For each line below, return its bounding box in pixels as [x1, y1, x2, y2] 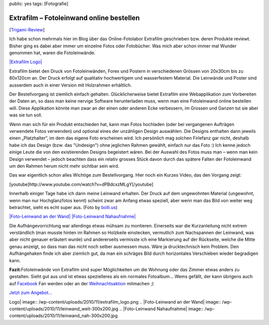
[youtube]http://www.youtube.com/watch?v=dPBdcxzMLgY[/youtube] [9, 181, 154, 187]
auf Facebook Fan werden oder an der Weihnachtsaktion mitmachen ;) [9, 280, 154, 286]
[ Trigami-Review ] [9, 26, 45, 32]
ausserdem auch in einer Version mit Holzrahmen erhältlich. [9, 82, 132, 88]
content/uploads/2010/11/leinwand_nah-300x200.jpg [9, 313, 118, 319]
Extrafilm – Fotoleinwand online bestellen [9, 13, 140, 22]
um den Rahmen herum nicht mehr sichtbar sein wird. [9, 163, 120, 169]
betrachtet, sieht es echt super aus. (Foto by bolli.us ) [9, 204, 118, 210]
